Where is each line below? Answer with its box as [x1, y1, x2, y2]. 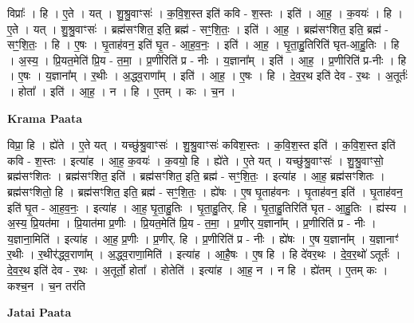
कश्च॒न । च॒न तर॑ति [7, 277, 85, 293]
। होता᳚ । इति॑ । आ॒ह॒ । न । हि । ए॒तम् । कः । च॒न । [7, 82, 236, 99]
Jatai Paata [7, 304, 72, 321]
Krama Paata [7, 109, 82, 126]
